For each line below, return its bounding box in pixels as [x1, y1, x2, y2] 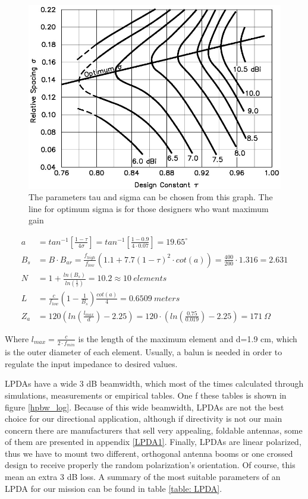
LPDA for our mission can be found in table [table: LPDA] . [5, 482, 222, 494]
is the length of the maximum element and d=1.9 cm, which [78, 332, 297, 345]
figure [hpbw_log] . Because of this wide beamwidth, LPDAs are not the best [5, 400, 284, 413]
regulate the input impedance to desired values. [5, 357, 178, 369]
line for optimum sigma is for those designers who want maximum [29, 202, 269, 214]
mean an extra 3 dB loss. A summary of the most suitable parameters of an [5, 470, 281, 483]
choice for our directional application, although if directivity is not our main [5, 412, 282, 425]
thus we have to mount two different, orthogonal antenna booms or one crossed [5, 447, 293, 459]
